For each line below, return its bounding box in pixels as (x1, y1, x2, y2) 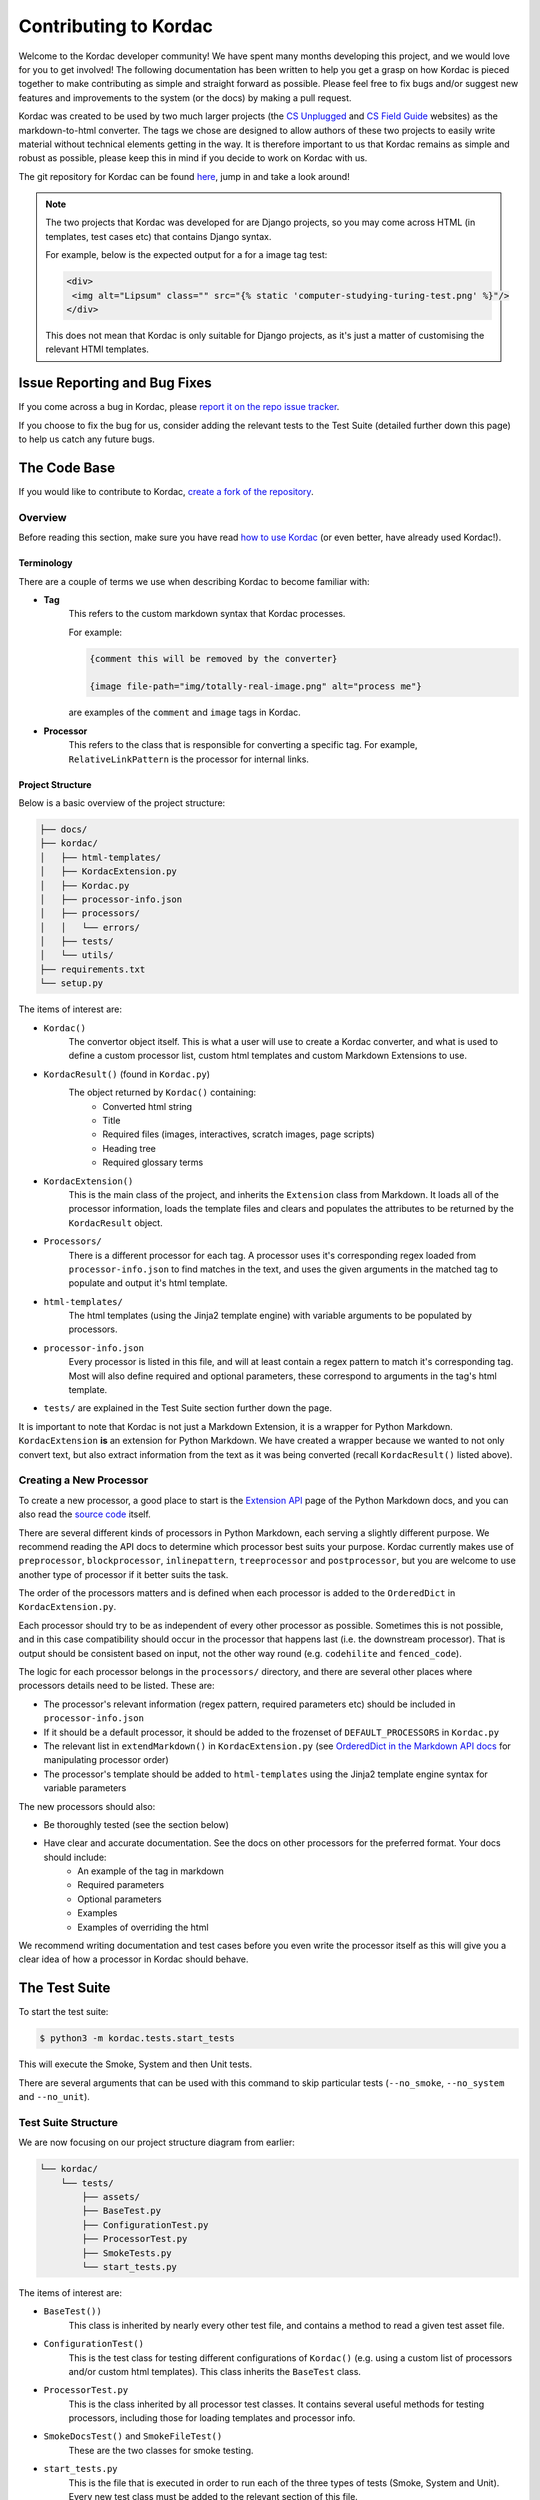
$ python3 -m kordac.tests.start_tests (39, 2033, 235, 2044)
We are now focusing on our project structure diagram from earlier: (18, 2136, 295, 2149)
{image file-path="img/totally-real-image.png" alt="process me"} (89, 681, 422, 692)
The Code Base (18, 459, 116, 476)
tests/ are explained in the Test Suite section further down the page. (43, 1402, 332, 1414)
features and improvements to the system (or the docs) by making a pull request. (18, 91, 352, 104)
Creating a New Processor (18, 1473, 149, 1487)
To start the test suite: (18, 2006, 109, 2018)
